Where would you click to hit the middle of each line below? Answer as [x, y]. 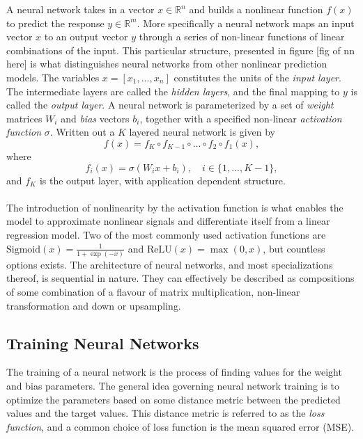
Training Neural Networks [103, 343]
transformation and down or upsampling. [94, 305]
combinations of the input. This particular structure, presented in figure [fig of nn [180, 50]
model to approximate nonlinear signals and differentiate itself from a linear [168, 221]
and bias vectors [95, 118]
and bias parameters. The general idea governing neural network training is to [173, 385]
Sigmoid [24, 249]
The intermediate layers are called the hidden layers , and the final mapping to [173, 91]
